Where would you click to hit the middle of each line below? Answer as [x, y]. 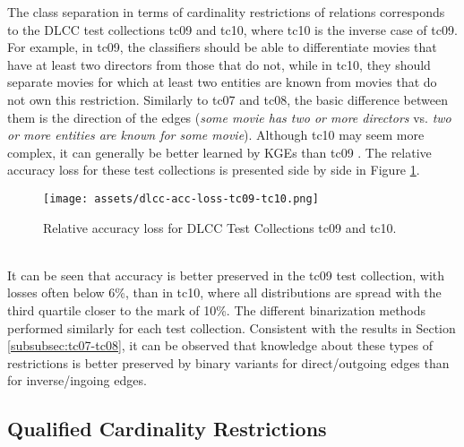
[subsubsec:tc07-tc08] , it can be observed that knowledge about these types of [220, 345]
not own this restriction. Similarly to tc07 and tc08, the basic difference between [228, 99]
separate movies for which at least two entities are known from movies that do [222, 82]
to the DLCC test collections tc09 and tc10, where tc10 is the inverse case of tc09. [232, 29]
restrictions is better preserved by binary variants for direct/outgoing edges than [228, 362]
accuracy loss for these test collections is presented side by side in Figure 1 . [214, 170]
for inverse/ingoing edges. [77, 380]
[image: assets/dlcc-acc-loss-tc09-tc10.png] [181, 198]
